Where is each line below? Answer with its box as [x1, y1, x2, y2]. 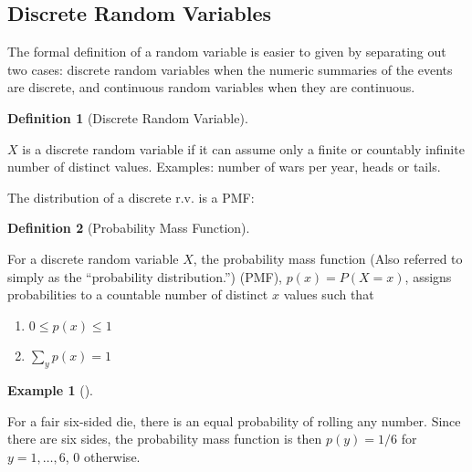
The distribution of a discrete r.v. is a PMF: [7, 187, 255, 206]
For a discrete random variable [7, 248, 179, 267]
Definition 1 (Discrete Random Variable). [7, 108, 248, 127]
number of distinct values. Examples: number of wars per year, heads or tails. [7, 157, 441, 176]
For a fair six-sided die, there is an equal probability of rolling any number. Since [7, 411, 461, 430]
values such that [283, 285, 374, 304]
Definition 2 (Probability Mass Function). [7, 218, 250, 237]
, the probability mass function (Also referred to [193, 248, 463, 267]
